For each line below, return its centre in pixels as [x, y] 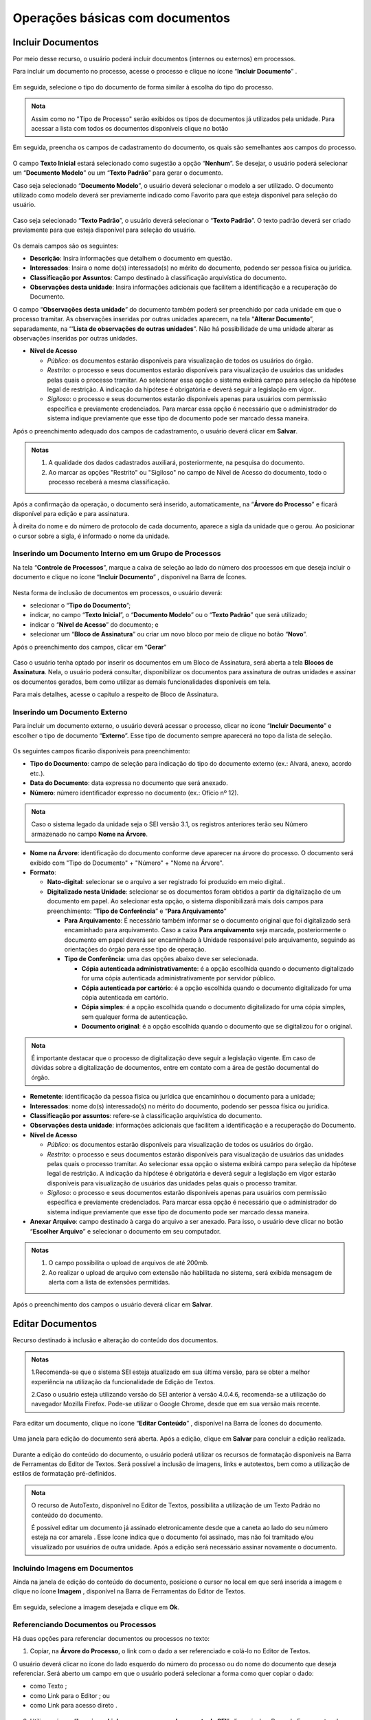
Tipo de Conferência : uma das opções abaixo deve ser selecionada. [161, 959]
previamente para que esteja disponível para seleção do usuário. [104, 230]
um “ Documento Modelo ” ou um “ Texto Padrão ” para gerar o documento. [118, 173]
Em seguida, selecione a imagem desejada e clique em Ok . [96, 1607]
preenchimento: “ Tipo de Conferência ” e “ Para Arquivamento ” [137, 911]
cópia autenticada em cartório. [125, 998]
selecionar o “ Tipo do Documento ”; [80, 605]
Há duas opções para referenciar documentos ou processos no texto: [111, 1638]
